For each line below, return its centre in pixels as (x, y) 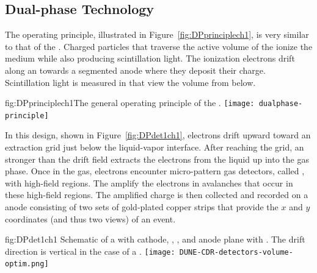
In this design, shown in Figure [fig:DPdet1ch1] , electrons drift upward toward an (158, 135)
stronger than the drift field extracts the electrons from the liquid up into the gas (157, 159)
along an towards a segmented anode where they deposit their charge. (135, 70)
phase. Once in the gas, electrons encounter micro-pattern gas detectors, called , (155, 171)
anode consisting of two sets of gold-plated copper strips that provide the (142, 207)
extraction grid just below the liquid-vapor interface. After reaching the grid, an (155, 147)
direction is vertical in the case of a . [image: (90, 251)
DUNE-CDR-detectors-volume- (236, 252)
